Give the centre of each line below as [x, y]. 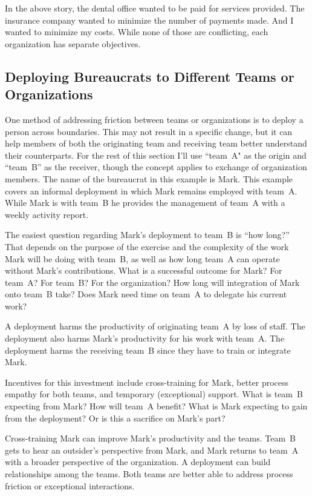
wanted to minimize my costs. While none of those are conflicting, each [137, 32]
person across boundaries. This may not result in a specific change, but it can [149, 131]
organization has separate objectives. [73, 43]
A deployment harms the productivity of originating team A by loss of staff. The [155, 326]
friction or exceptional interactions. [70, 485]
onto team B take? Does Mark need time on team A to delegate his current [146, 294]
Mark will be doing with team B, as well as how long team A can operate [142, 258]
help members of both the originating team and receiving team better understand [156, 143]
